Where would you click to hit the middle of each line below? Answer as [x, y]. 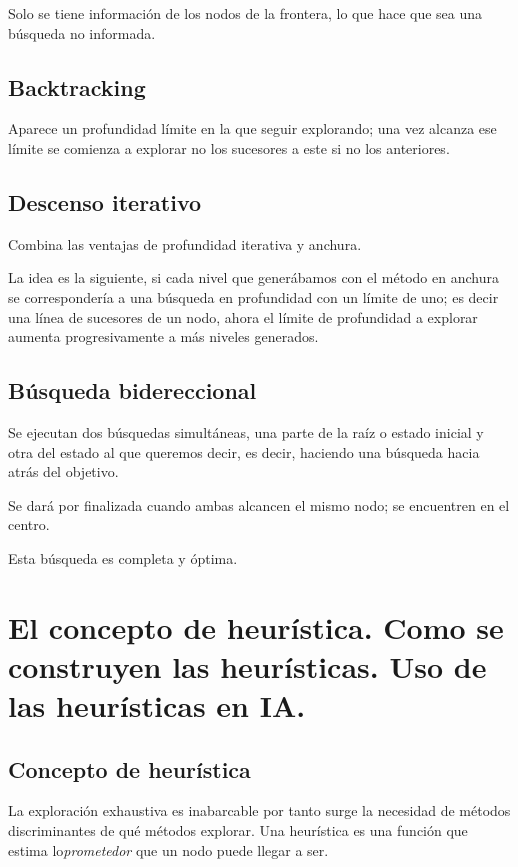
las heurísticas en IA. [157, 705]
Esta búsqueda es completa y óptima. [123, 557]
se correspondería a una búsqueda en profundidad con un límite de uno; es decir [253, 296]
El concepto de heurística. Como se [256, 626]
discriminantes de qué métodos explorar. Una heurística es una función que [238, 830]
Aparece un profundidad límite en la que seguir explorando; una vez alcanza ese [252, 128]
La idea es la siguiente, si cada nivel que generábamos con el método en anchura [253, 277]
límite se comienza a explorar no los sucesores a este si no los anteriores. [229, 147]
